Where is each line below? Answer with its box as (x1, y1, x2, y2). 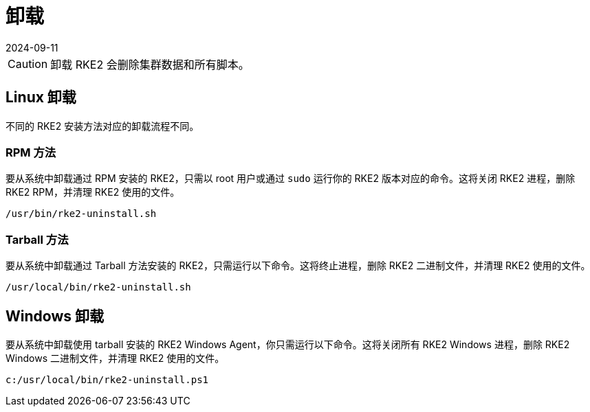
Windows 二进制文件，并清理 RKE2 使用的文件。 (6, 352, 225, 364)
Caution (8, 56, 48, 71)
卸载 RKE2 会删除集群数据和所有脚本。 (50, 57, 250, 71)
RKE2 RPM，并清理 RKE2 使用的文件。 (6, 186, 180, 198)
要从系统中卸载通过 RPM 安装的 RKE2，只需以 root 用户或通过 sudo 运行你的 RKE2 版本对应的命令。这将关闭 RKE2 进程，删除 (6, 172, 576, 185)
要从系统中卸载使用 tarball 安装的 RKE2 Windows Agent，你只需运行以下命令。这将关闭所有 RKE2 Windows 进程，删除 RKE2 (6, 338, 570, 350)
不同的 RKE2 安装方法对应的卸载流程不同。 (6, 119, 199, 132)
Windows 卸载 (6, 307, 104, 325)
